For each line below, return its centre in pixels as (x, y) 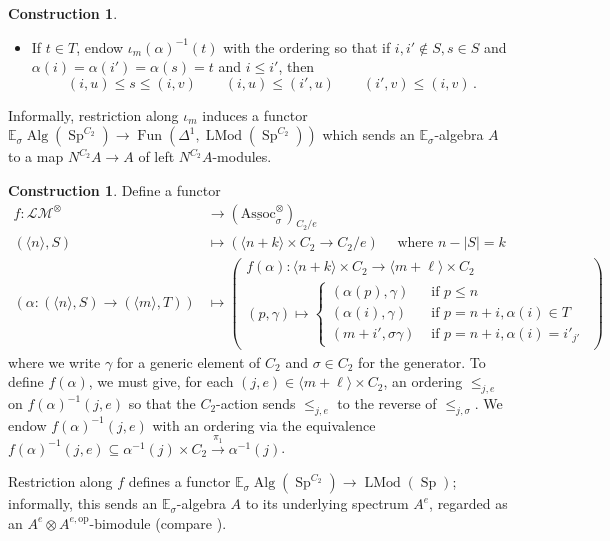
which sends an (368, 134)
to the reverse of (387, 403)
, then (296, 66)
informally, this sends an (83, 503)
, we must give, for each (161, 381)
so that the (162, 403)
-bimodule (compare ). (158, 522)
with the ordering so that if (307, 46)
